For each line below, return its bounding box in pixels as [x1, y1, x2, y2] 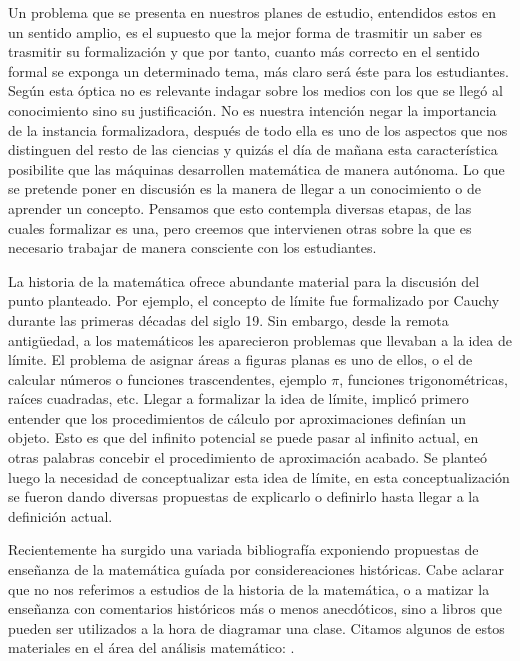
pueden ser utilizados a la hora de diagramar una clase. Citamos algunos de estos [8, 617, 505, 638]
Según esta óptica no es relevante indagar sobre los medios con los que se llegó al [8, 80, 503, 101]
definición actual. [8, 505, 113, 526]
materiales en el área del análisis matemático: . [8, 637, 295, 658]
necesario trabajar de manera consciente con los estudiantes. [8, 237, 377, 258]
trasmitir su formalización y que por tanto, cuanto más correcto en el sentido [8, 41, 480, 62]
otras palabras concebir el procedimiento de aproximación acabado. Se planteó [8, 447, 488, 468]
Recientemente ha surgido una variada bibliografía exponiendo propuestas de [8, 539, 479, 560]
